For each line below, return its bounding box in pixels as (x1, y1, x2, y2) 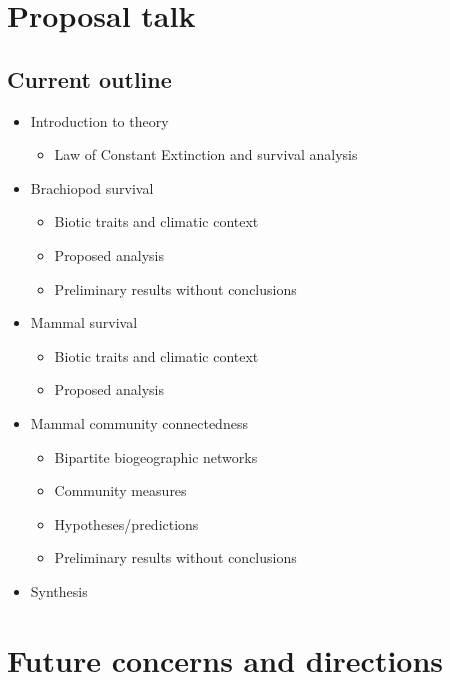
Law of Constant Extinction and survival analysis (54, 144, 358, 165)
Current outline (7, 63, 172, 94)
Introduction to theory (30, 110, 169, 131)
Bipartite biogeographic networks (54, 446, 258, 467)
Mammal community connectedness (30, 412, 248, 433)
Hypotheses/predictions (54, 513, 199, 534)
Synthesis (30, 580, 88, 601)
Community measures (54, 480, 187, 501)
